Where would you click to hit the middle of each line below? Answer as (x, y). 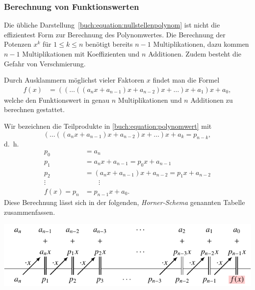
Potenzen (18, 44)
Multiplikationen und (150, 100)
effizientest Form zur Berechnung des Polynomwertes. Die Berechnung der (115, 34)
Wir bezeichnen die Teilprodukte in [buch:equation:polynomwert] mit (108, 126)
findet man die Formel (186, 80)
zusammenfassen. (30, 212)
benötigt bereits (109, 44)
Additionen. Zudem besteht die (195, 54)
